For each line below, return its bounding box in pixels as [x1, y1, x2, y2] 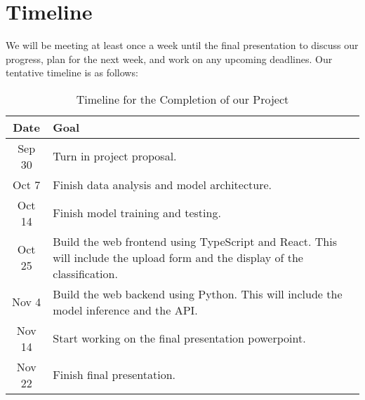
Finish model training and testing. [53, 205, 221, 221]
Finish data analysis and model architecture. [53, 176, 272, 193]
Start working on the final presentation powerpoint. [53, 330, 306, 347]
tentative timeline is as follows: [6, 65, 138, 80]
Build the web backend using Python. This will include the [53, 285, 343, 302]
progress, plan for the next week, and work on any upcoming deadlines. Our [6, 51, 333, 66]
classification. [53, 265, 118, 282]
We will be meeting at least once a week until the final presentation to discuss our [6, 38, 359, 53]
